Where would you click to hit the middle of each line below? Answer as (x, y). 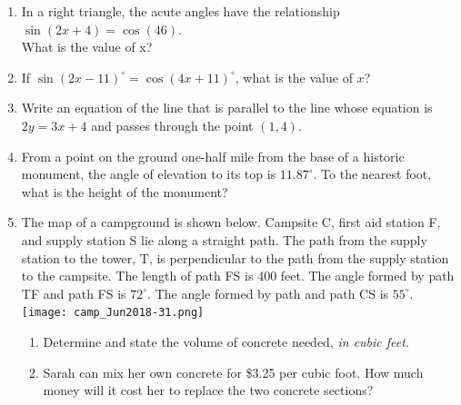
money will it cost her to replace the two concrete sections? (208, 390)
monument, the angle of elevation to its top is (149, 174)
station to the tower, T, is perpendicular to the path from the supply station (235, 257)
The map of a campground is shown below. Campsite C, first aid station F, (231, 222)
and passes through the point (172, 125)
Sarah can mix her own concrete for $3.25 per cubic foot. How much (233, 372)
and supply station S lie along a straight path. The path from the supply (224, 239)
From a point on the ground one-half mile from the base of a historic (213, 156)
